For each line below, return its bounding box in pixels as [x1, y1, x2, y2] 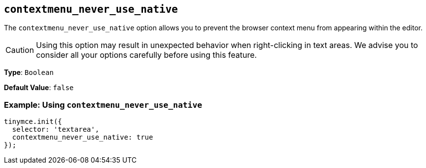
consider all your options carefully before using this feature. [36, 50, 257, 60]
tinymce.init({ [4, 118, 62, 126]
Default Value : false [4, 83, 74, 92]
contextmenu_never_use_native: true [12, 133, 153, 142]
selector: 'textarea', [12, 125, 99, 134]
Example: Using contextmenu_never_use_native [4, 99, 202, 110]
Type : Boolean [4, 68, 54, 77]
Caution [5, 45, 34, 55]
